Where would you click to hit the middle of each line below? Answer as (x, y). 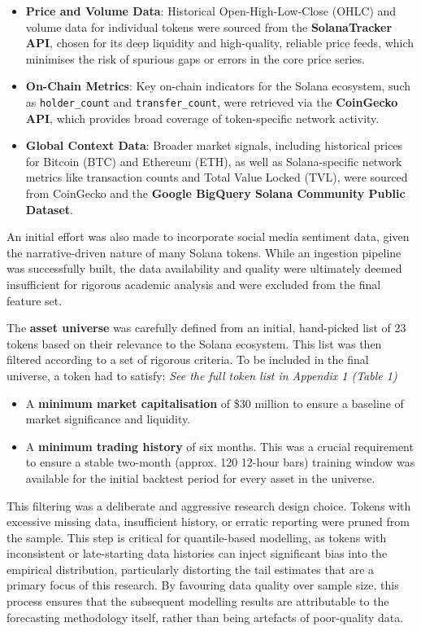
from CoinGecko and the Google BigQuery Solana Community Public (215, 193)
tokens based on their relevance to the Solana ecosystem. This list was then (194, 343)
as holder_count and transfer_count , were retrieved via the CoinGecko (212, 101)
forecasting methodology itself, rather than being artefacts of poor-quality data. (205, 617)
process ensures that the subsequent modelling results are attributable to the (198, 601)
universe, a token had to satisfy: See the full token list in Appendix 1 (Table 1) (202, 375)
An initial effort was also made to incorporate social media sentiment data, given (208, 237)
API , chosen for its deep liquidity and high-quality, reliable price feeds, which (220, 43)
